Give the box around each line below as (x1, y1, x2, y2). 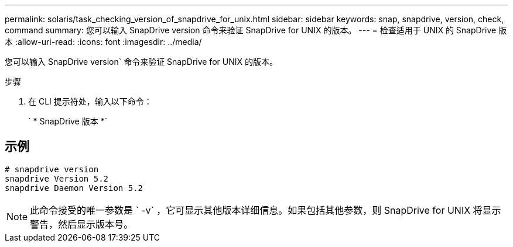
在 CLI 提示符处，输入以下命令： (28, 96, 152, 106)
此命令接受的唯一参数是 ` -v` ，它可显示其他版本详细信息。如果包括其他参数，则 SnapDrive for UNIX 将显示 (30, 204, 501, 216)
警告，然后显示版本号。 (30, 218, 134, 230)
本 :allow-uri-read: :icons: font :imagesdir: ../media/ (5, 37, 202, 47)
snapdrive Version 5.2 (5, 173, 109, 183)
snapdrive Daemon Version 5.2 (5, 183, 143, 193)
